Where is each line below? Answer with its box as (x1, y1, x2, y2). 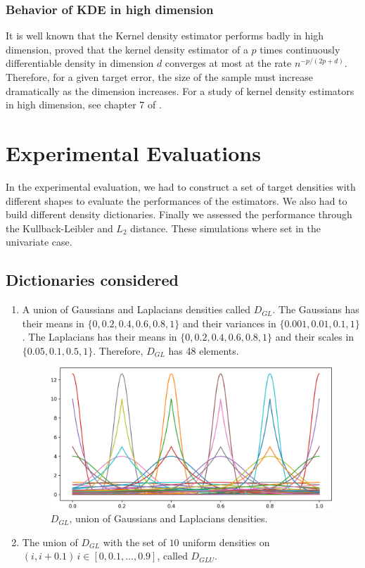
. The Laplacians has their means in (22, 329, 177, 344)
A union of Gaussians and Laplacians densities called (22, 302, 251, 317)
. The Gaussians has (272, 302, 359, 317)
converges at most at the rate (165, 56, 292, 70)
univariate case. (6, 234, 72, 249)
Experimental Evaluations (6, 138, 261, 167)
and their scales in (275, 329, 354, 344)
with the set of (103, 534, 166, 549)
